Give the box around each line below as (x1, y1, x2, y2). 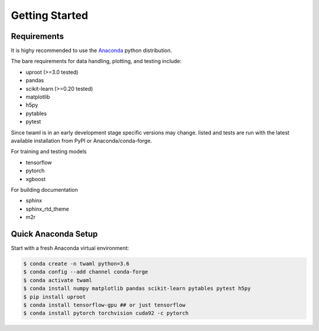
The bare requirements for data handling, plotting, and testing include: (11, 58, 182, 65)
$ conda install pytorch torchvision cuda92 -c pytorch (23, 310, 189, 317)
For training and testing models (11, 148, 87, 155)
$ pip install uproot (23, 293, 86, 300)
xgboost (25, 175, 46, 182)
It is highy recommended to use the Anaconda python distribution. (11, 47, 172, 54)
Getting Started (11, 9, 89, 22)
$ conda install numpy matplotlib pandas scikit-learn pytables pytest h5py (23, 285, 251, 292)
